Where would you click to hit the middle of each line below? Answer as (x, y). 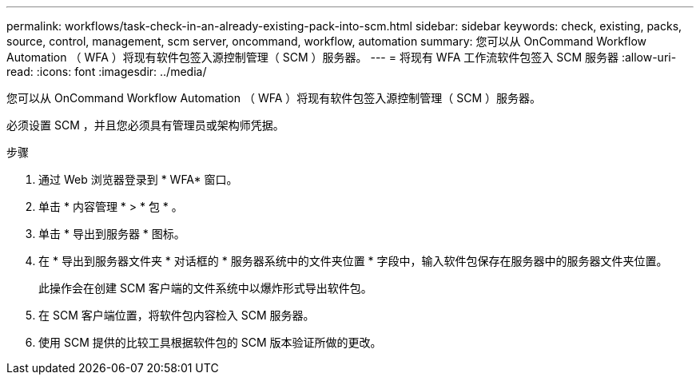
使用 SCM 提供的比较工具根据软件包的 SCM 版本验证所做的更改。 (210, 342)
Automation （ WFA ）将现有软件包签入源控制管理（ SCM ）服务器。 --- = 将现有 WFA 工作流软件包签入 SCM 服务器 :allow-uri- (342, 57)
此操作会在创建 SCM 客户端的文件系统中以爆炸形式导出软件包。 (205, 288)
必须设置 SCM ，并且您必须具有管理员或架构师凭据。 (145, 125)
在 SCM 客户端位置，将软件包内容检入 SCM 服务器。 (177, 315)
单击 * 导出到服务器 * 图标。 (112, 234)
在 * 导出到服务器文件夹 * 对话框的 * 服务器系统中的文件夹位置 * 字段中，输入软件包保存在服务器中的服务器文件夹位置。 (353, 261)
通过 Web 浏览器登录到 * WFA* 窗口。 (138, 179)
